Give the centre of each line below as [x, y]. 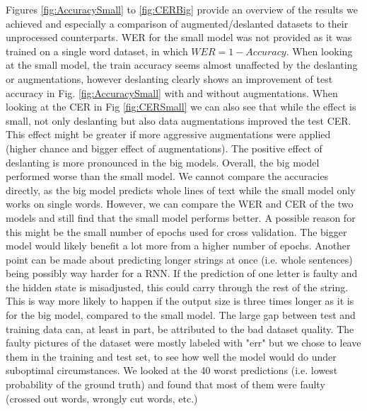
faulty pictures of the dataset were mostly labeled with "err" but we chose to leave [183, 343]
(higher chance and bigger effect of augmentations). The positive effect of [164, 148]
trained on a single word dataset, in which [97, 51]
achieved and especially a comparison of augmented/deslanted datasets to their [177, 23]
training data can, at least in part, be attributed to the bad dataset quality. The [180, 328]
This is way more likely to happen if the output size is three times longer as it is [180, 301]
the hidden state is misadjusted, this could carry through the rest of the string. [177, 287]
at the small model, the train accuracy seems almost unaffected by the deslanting [182, 65]
